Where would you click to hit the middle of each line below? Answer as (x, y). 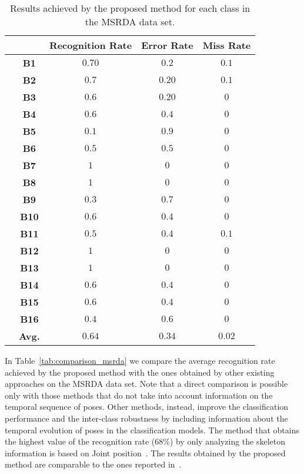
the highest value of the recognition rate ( (80, 441)
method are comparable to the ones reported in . (93, 464)
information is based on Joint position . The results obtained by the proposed (145, 453)
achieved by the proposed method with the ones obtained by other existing (140, 372)
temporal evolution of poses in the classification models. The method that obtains (152, 430)
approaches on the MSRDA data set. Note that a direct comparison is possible (146, 384)
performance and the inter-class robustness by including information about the (146, 418)
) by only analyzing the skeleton (228, 441)
